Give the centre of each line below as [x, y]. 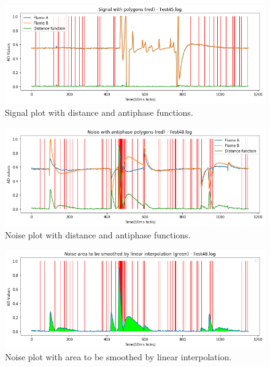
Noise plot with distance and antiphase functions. [98, 234]
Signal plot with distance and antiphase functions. [99, 112]
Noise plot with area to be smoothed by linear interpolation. [118, 357]
